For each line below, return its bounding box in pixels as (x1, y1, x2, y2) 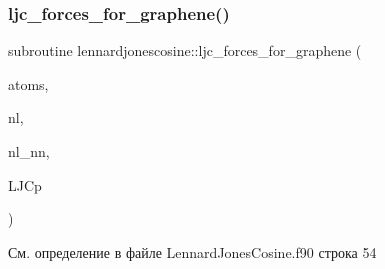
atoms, (8, 73, 49, 94)
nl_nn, (8, 141, 50, 161)
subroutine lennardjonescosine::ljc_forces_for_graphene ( (8, 40, 362, 61)
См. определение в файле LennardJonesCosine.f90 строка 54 (8, 241, 377, 262)
